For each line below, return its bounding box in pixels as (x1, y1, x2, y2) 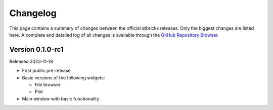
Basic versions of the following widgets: (22, 74, 105, 80)
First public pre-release (22, 68, 71, 74)
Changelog (9, 8, 57, 19)
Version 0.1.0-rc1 (9, 45, 64, 54)
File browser (34, 82, 61, 88)
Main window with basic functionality (22, 95, 100, 101)
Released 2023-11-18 (9, 58, 53, 64)
